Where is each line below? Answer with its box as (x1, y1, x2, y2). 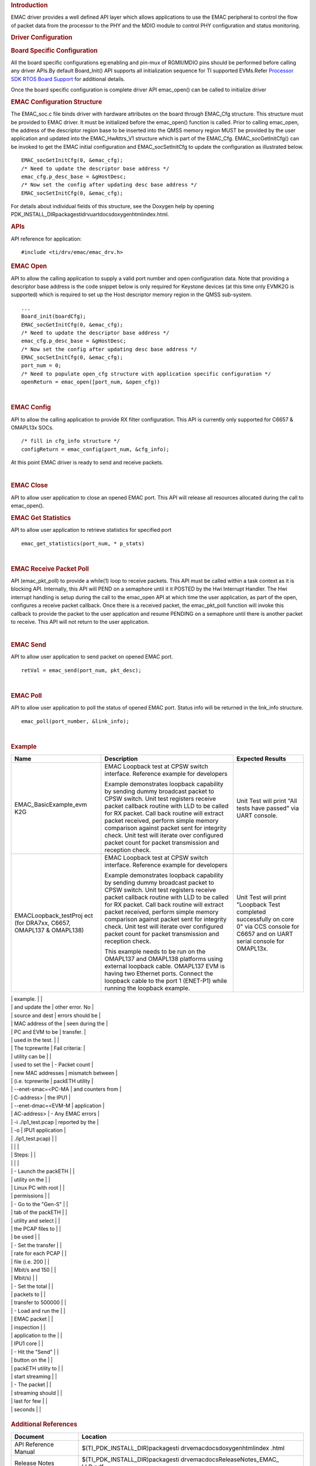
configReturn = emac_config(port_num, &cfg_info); (21, 446, 170, 453)
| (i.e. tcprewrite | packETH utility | (11, 1077, 94, 1084)
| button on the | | (11, 1356, 53, 1363)
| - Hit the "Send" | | (11, 1348, 59, 1355)
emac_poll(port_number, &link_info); (21, 718, 130, 724)
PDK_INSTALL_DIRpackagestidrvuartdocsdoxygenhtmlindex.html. (11, 211, 169, 218)
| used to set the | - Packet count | (11, 1061, 94, 1068)
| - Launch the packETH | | (11, 1168, 75, 1175)
